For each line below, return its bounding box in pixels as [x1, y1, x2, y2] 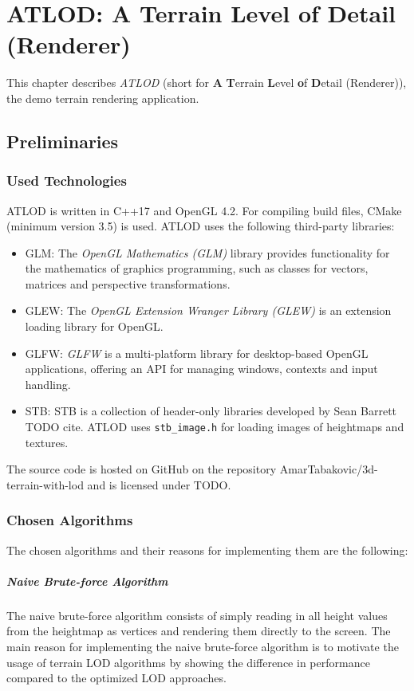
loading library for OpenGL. [25, 318, 164, 335]
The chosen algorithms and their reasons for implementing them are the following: [6, 541, 408, 558]
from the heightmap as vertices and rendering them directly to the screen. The [6, 622, 391, 639]
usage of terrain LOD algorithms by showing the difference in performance [6, 654, 370, 670]
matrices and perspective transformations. [25, 275, 231, 292]
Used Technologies [6, 171, 127, 190]
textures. [25, 434, 69, 450]
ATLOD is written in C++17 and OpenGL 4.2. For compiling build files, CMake [6, 202, 402, 218]
